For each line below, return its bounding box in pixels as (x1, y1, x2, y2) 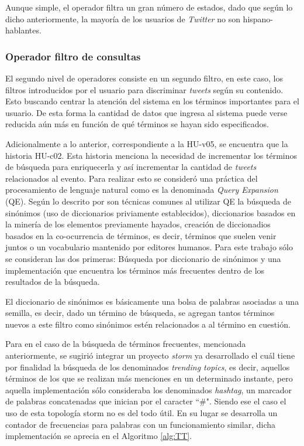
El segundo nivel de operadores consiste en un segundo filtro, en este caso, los (5, 72, 283, 84)
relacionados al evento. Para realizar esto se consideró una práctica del (5, 172, 258, 184)
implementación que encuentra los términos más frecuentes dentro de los (5, 264, 265, 276)
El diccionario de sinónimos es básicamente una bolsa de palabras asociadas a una (5, 295, 299, 307)
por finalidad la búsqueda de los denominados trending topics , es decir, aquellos (5, 360, 290, 373)
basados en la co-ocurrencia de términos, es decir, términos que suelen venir (5, 229, 277, 241)
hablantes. (5, 24, 42, 36)
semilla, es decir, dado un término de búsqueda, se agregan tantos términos (5, 307, 275, 319)
